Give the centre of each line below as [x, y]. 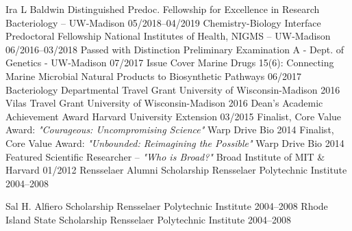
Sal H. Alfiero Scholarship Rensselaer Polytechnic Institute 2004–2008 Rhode [167, 206]
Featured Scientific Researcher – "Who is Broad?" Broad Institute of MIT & [165, 156]
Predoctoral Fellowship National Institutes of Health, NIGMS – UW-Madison [168, 36]
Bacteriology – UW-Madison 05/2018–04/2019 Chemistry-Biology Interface [163, 22]
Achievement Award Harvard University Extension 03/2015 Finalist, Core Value [174, 116]
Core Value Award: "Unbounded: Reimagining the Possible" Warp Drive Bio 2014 [175, 142]
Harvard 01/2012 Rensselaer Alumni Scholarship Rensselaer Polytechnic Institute [176, 170]
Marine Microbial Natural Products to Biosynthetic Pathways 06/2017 [153, 76]
